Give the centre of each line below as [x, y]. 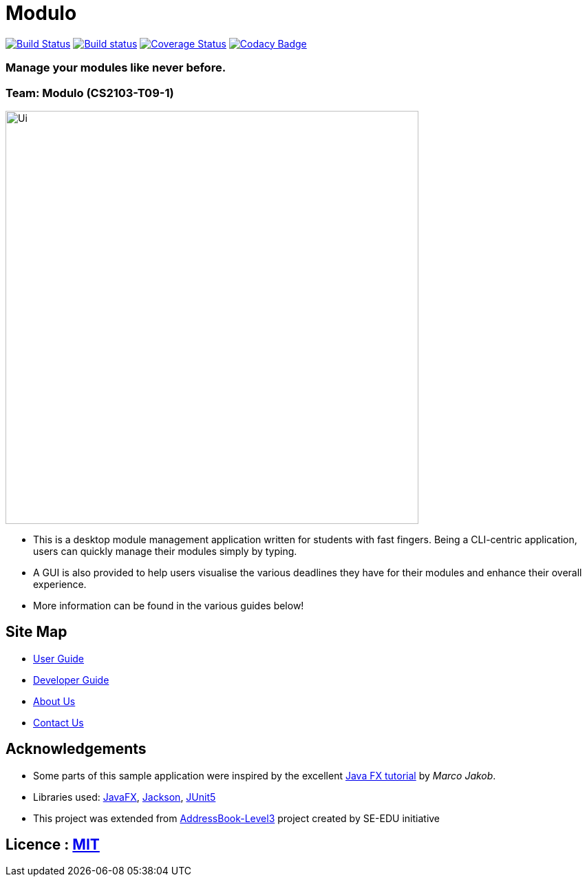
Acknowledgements [76, 749]
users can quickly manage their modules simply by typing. [165, 551]
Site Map [36, 632]
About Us [54, 701]
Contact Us [58, 722]
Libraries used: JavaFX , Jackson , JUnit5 [125, 797]
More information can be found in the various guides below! [169, 605]
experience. [60, 584]
